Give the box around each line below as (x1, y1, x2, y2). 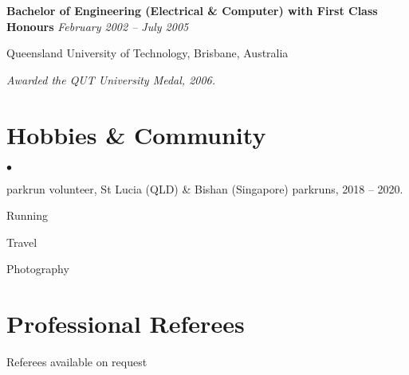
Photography (6, 260, 69, 277)
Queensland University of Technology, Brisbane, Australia (6, 45, 289, 61)
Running (6, 207, 48, 224)
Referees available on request (6, 354, 147, 369)
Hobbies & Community (6, 118, 266, 150)
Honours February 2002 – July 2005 (6, 18, 189, 34)
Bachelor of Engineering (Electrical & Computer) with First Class (6, 2, 378, 18)
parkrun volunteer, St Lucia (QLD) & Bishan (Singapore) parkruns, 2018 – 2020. (6, 180, 403, 197)
